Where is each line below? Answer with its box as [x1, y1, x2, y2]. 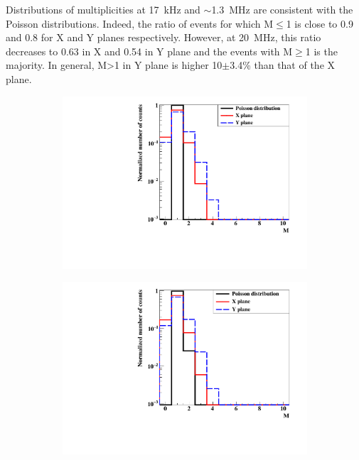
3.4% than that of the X [230, 57, 336, 72]
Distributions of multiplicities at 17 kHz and [6, 2, 200, 16]
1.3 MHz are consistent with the [211, 2, 353, 16]
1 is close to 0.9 [286, 16, 353, 31]
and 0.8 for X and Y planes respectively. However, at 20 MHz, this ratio [6, 30, 321, 45]
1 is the [305, 43, 338, 58]
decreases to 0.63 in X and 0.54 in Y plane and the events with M [6, 43, 293, 58]
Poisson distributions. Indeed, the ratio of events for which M [6, 16, 273, 31]
